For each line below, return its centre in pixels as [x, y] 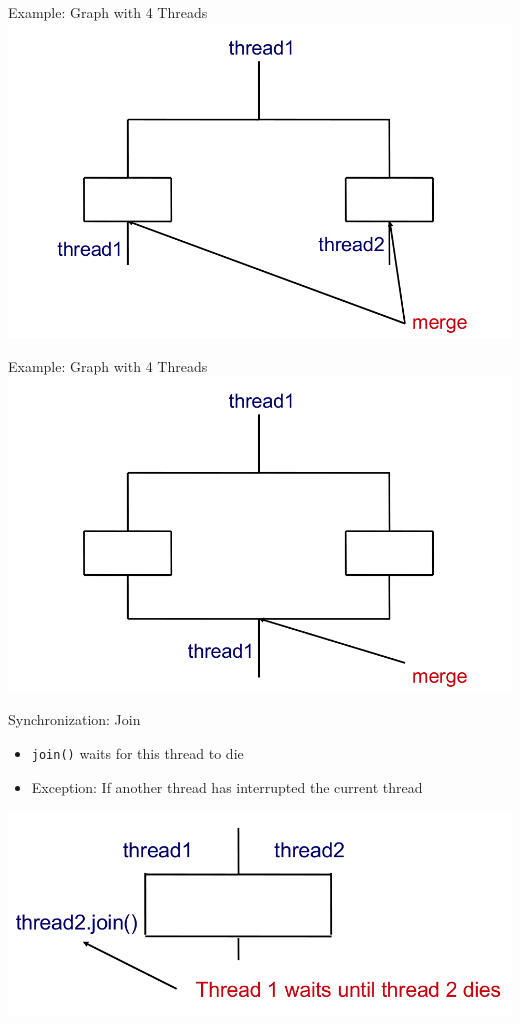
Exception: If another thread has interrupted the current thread [227, 786]
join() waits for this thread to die [137, 752]
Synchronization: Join [74, 719]
